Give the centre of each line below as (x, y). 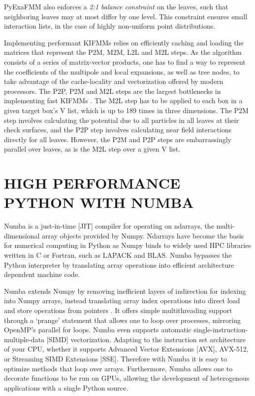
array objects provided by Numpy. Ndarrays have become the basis (143, 235)
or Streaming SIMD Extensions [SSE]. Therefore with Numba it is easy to (115, 358)
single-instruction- (221, 330)
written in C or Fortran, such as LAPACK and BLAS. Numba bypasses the (118, 255)
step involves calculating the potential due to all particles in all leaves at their (122, 120)
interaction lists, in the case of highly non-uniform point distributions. (110, 26)
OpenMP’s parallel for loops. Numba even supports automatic (98, 330)
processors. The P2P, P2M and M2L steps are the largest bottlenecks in (112, 91)
